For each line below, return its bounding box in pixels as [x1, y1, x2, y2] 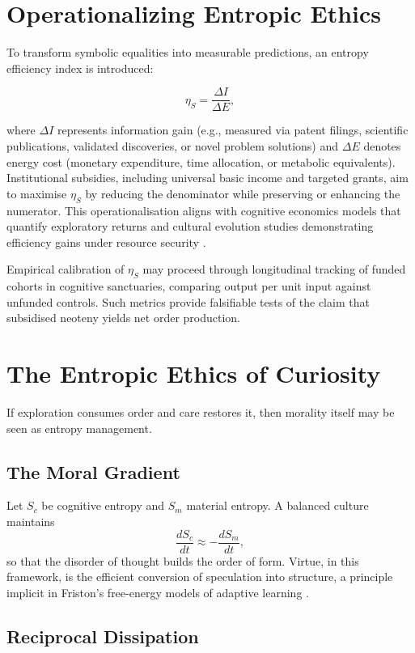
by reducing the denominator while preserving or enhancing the [85, 184, 400, 201]
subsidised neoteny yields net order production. [6, 309, 241, 326]
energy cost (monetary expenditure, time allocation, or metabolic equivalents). [6, 153, 396, 170]
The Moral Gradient [6, 459, 180, 484]
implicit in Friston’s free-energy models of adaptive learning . [6, 583, 309, 600]
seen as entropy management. [6, 419, 152, 436]
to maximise [6, 184, 67, 201]
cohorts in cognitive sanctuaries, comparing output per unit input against [6, 278, 371, 295]
